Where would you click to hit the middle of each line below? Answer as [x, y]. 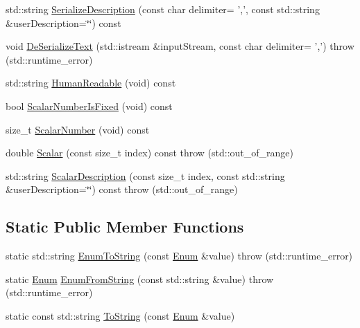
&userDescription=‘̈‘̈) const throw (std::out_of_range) [122, 189]
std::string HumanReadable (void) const [91, 83]
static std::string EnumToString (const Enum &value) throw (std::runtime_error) [179, 256]
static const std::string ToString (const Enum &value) [120, 315]
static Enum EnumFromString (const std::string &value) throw [140, 279]
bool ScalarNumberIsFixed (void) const [89, 106]
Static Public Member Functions [125, 227]
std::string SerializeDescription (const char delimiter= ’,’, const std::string [163, 9]
